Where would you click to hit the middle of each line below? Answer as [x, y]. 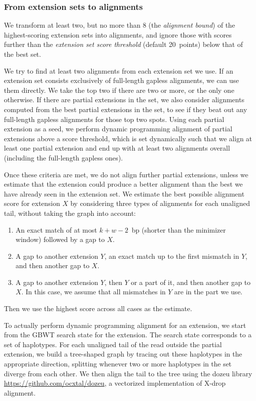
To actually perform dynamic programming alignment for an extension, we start [125, 325]
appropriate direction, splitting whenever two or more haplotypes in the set [118, 364]
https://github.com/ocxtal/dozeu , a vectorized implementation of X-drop [115, 383]
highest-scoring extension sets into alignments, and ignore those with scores [118, 34]
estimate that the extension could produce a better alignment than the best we [124, 184]
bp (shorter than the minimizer [179, 229]
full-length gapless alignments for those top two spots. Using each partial [114, 119]
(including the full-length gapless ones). [63, 157]
